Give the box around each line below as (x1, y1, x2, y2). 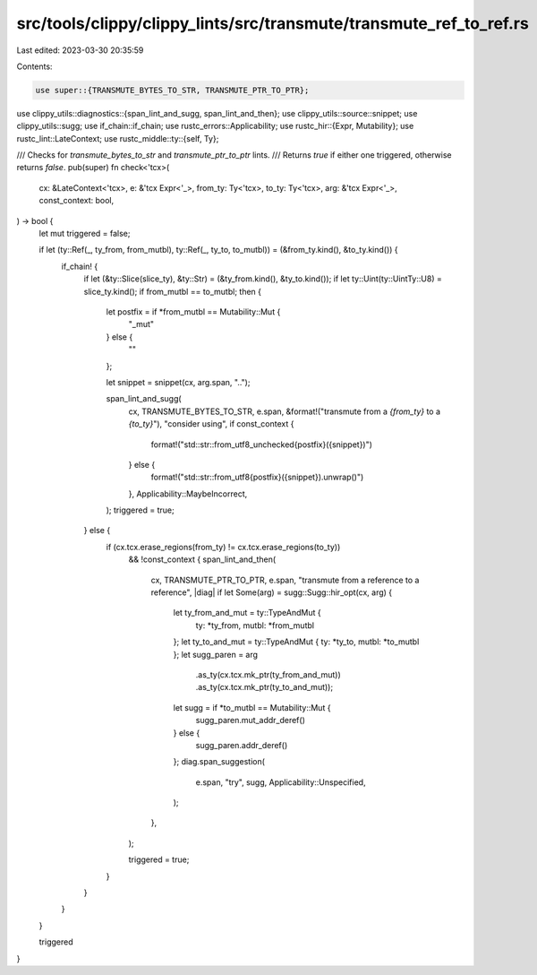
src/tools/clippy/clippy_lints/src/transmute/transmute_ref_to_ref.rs (16, 13, 530, 33)
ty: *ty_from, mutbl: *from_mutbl (195, 619, 315, 631)
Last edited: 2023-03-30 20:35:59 (16, 45, 144, 56)
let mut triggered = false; (38, 229, 131, 239)
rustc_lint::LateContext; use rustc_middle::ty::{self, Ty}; (16, 133, 219, 143)
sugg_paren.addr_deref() (195, 739, 288, 750)
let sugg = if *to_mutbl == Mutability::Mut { (173, 702, 331, 712)
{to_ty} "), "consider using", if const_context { (128, 418, 294, 429)
